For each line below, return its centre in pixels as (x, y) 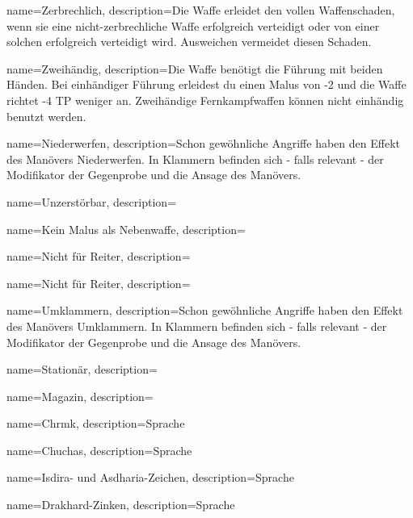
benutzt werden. (46, 116)
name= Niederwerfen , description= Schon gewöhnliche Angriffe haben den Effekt (203, 143)
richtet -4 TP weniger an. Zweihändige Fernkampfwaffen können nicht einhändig (205, 100)
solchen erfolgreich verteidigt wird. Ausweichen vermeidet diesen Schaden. (189, 42)
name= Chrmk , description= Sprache (96, 423)
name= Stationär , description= (82, 369)
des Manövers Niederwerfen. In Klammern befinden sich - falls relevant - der (195, 159)
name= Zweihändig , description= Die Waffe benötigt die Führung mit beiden (195, 68)
